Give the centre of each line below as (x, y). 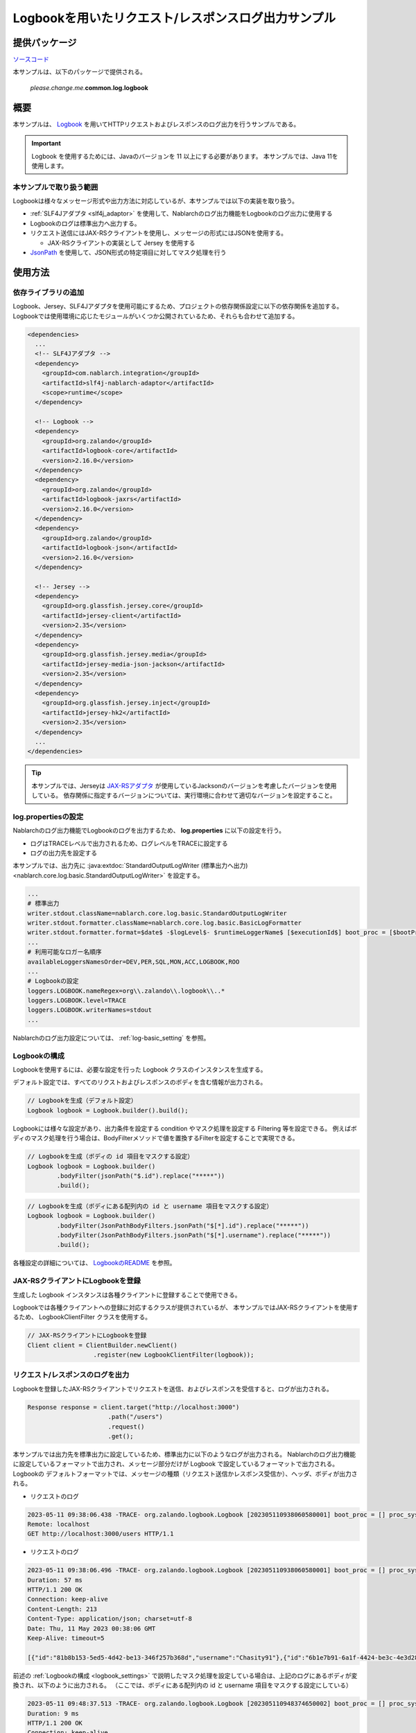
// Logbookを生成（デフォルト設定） (82, 1101)
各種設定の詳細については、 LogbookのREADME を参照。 (94, 1263)
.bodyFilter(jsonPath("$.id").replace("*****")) (141, 1176)
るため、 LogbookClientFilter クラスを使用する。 (82, 1317)
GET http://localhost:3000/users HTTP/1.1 (101, 1534)
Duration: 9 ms (53, 1713)
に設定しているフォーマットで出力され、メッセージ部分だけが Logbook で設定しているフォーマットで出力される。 (176, 1464)
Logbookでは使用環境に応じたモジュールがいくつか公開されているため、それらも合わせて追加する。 (156, 316)
